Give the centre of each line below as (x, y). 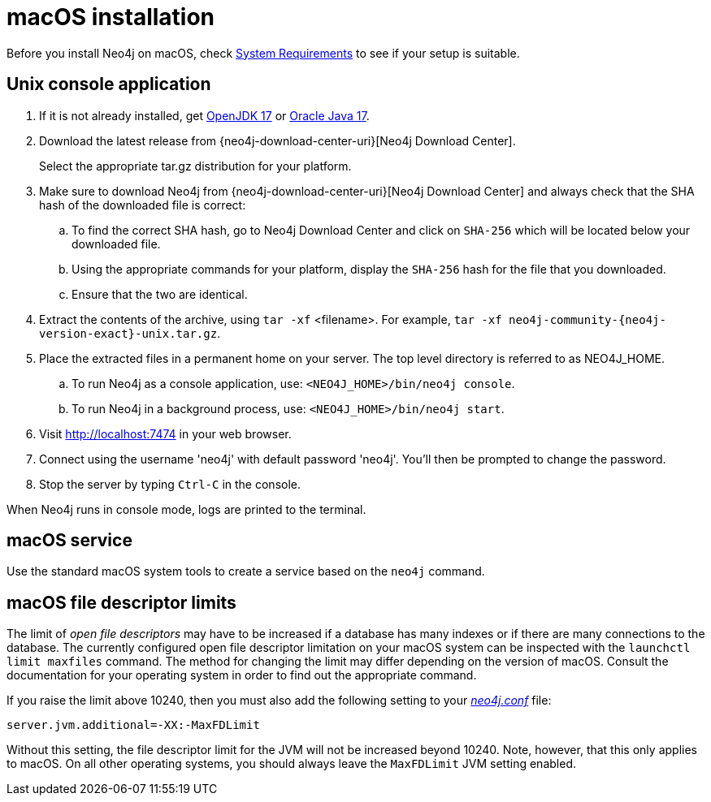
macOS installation (111, 17)
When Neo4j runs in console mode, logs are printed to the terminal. (186, 509)
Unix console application (109, 84)
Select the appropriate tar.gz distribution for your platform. (195, 166)
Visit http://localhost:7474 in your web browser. (165, 433)
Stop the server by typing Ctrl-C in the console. (170, 484)
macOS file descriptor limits (121, 602)
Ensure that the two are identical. (160, 294)
